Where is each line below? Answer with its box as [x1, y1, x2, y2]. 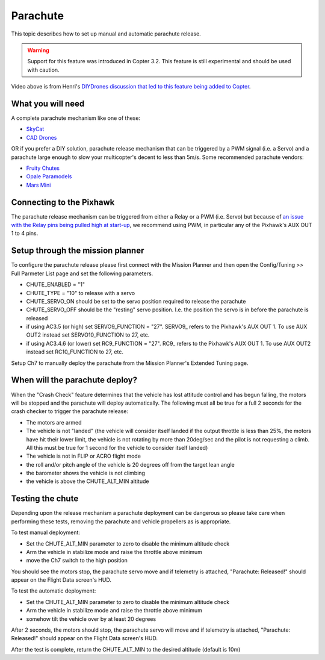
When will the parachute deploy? [11, 375, 138, 385]
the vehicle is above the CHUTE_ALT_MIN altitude [26, 478, 149, 485]
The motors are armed [26, 419, 82, 426]
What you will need [11, 98, 85, 108]
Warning [27, 46, 49, 54]
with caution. [27, 66, 60, 73]
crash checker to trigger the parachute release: [11, 408, 129, 415]
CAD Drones [26, 134, 57, 141]
